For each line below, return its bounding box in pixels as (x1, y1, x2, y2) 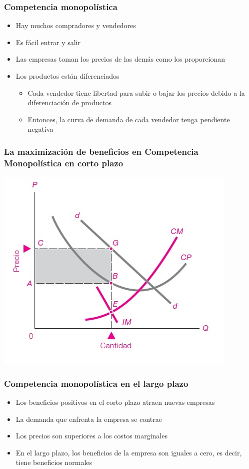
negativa (27, 124, 53, 134)
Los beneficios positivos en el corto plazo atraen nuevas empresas (15, 396, 215, 407)
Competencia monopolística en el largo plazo (4, 377, 188, 389)
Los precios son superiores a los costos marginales (15, 430, 167, 441)
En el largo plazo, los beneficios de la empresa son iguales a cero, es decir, (15, 447, 242, 457)
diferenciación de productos (27, 97, 111, 108)
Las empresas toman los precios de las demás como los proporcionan (15, 54, 225, 64)
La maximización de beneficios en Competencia (4, 145, 198, 157)
